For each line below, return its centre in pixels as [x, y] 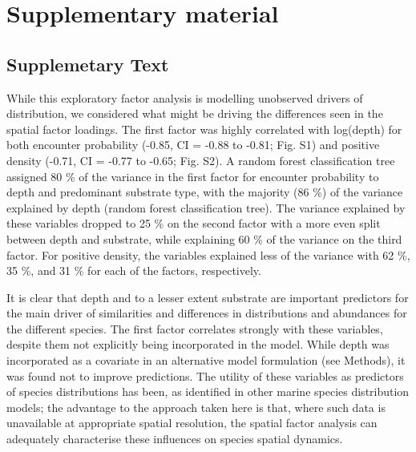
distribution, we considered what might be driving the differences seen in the [195, 113]
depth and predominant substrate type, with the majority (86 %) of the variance [205, 192]
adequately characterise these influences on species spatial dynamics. [175, 439]
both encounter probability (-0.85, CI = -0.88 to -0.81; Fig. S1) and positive [193, 145]
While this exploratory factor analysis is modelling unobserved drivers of [185, 97]
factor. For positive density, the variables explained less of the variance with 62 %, [208, 254]
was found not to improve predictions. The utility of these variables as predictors [205, 375]
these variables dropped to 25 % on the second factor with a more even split [194, 223]
